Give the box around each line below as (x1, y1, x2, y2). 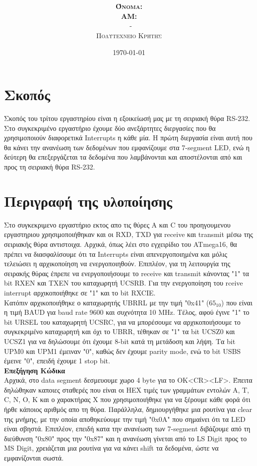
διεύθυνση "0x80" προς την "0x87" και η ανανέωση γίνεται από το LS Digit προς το (4, 433, 247, 443)
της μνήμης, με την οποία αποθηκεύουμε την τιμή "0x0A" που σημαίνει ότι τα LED (4, 413, 246, 424)
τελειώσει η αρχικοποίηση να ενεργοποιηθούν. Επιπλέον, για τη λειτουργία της (4, 258, 230, 269)
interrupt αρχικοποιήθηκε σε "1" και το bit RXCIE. (4, 287, 156, 297)
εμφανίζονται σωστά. (4, 453, 64, 463)
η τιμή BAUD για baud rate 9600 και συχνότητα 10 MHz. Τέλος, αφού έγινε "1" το (4, 307, 250, 317)
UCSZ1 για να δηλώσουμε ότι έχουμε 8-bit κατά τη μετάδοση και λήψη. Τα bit (4, 336, 236, 346)
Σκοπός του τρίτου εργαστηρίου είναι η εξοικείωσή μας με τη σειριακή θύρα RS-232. (4, 113, 250, 123)
